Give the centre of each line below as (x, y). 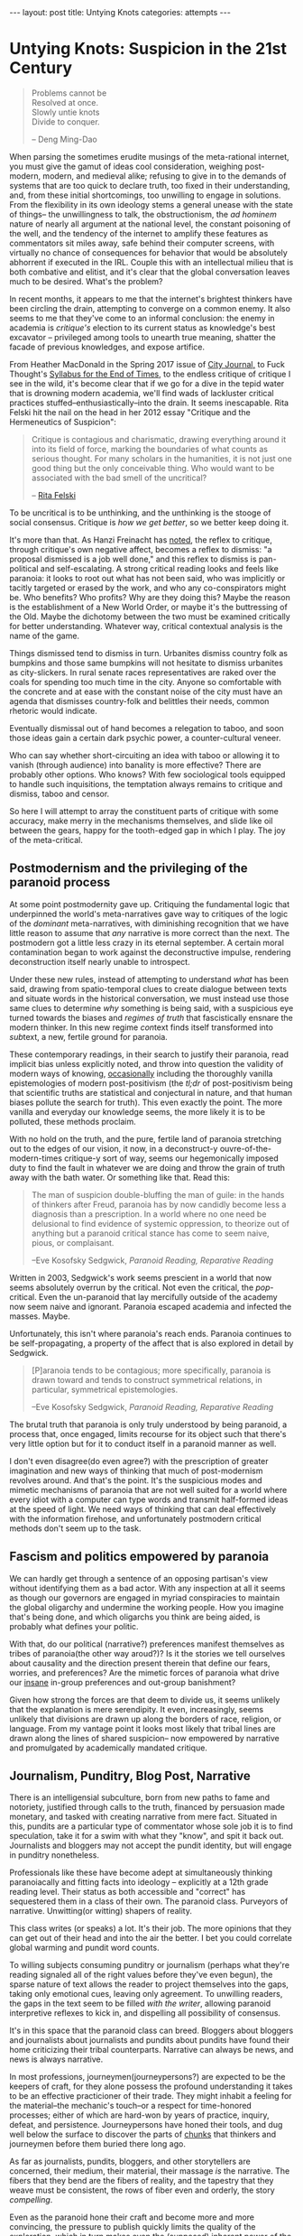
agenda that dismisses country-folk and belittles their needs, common (139, 700)
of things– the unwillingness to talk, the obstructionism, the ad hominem (143, 214)
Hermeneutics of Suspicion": (63, 422)
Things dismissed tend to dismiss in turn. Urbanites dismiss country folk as (149, 653)
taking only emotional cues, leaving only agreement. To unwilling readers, (146, 1994)
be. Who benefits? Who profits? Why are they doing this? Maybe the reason (150, 597)
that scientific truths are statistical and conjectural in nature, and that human (151, 1092)
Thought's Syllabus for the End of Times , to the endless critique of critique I (150, 374)
